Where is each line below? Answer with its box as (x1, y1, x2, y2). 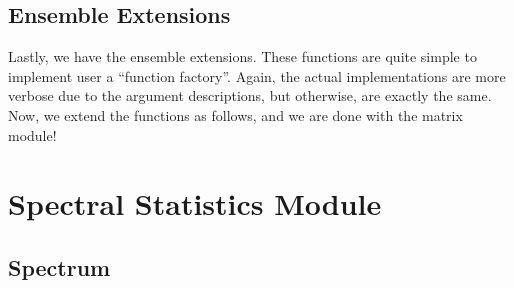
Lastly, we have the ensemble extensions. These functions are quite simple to (8, 46, 477, 67)
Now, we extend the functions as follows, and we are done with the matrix (8, 104, 463, 125)
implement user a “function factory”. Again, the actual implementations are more (8, 65, 506, 86)
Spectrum (8, 251, 111, 282)
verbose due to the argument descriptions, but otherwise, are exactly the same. (8, 85, 492, 106)
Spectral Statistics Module (8, 183, 382, 224)
